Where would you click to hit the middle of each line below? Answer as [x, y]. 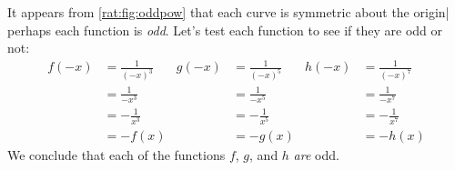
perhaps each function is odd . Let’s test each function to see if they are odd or [225, 30]
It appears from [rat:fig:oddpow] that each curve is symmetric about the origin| [228, 12]
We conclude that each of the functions [116, 154]
